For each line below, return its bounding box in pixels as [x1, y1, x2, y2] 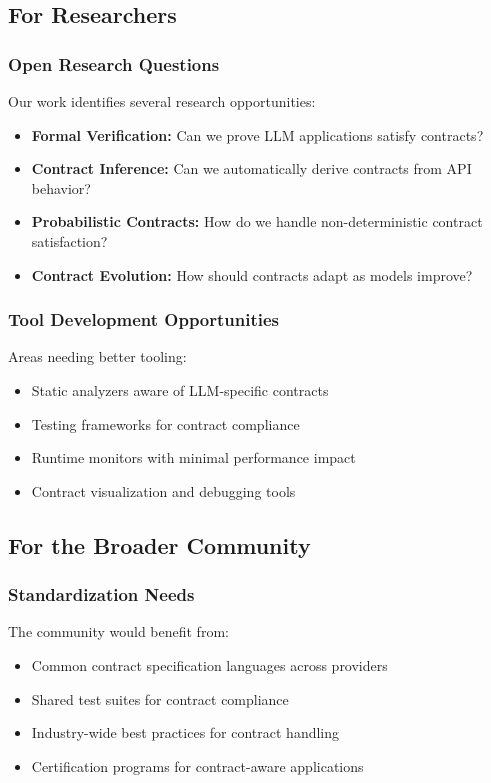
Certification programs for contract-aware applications [31, 755, 364, 776]
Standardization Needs [8, 582, 195, 607]
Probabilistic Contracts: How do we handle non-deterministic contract [31, 211, 483, 232]
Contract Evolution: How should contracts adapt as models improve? [31, 264, 473, 285]
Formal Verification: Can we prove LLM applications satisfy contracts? [31, 124, 484, 145]
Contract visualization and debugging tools [31, 480, 296, 501]
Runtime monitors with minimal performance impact [31, 447, 356, 468]
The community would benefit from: [8, 621, 229, 642]
